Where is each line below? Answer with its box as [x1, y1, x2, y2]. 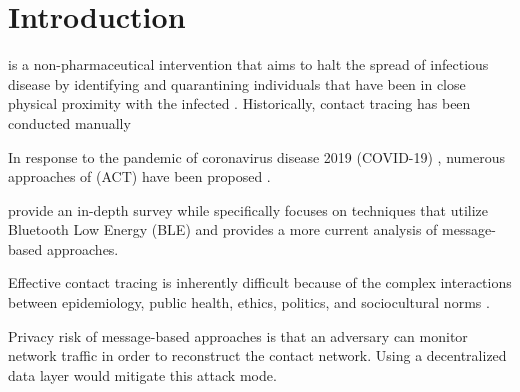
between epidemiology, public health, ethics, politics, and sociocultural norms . [8, 292, 490, 313]
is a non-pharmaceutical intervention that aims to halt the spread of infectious [8, 54, 489, 75]
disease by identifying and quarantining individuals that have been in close [8, 73, 466, 94]
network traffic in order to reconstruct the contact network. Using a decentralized [8, 345, 507, 366]
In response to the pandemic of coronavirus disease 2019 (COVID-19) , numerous [8, 146, 506, 167]
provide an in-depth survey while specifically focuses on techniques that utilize [8, 199, 488, 220]
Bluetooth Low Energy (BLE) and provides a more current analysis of [8, 219, 438, 240]
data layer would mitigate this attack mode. [8, 364, 277, 385]
